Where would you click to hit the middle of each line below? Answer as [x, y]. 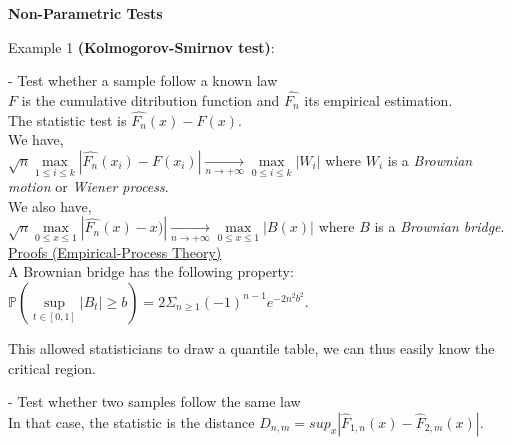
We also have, [50, 205]
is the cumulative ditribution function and [150, 100]
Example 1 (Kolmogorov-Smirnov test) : [141, 46]
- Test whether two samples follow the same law [154, 401]
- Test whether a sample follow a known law [143, 80]
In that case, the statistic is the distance [131, 421]
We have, [36, 139]
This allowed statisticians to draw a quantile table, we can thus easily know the [251, 347]
